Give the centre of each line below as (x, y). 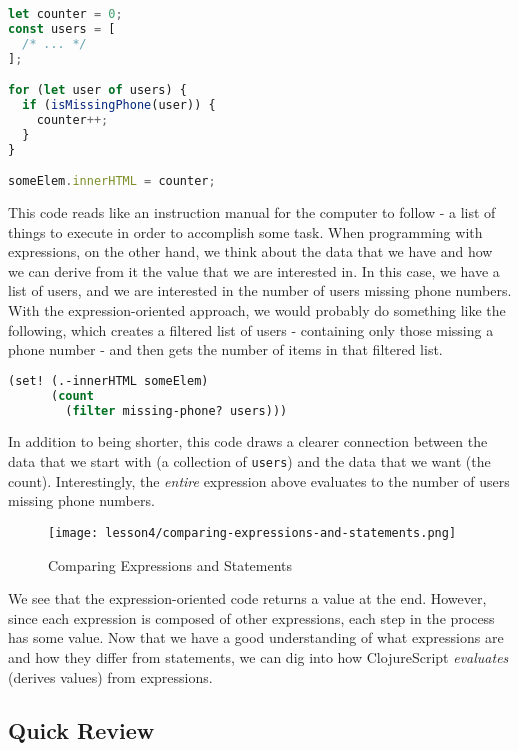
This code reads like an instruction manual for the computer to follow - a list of (252, 212)
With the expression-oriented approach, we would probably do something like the (257, 310)
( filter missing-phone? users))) (176, 410)
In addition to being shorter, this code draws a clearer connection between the (248, 441)
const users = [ (62, 28)
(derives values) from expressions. (110, 676)
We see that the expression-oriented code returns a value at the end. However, (247, 598)
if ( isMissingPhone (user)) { (119, 105)
